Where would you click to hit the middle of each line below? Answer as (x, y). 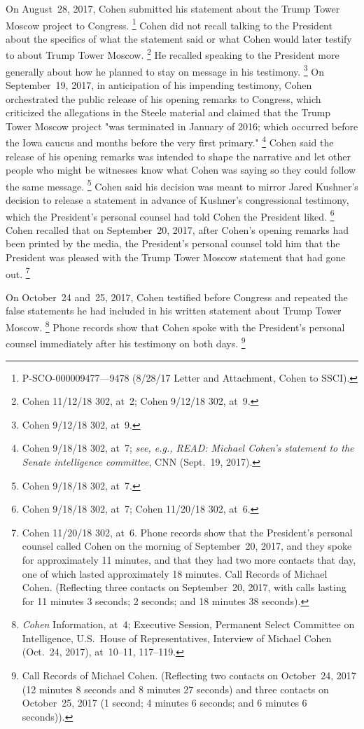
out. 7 (18, 272)
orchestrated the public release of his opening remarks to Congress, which (163, 98)
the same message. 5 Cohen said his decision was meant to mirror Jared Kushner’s (182, 185)
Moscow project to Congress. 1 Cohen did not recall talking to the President (169, 24)
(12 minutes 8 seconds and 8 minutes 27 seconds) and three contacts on (175, 689)
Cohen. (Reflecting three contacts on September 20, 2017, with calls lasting (184, 587)
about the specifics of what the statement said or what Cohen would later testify (179, 38)
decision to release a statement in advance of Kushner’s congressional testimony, (177, 200)
